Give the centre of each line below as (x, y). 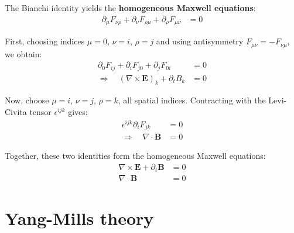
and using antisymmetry (200, 41)
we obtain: (23, 53)
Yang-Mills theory (79, 218)
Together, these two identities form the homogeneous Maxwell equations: (135, 156)
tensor (40, 112)
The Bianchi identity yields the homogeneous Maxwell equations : (130, 8)
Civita (16, 112)
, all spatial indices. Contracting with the (192, 100)
